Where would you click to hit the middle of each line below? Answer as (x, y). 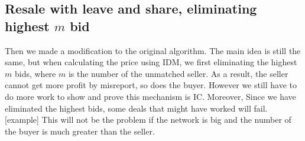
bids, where (35, 73)
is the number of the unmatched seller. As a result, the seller (178, 73)
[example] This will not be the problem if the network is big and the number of (148, 120)
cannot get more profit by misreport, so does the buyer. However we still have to (151, 85)
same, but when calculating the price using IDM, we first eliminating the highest (151, 62)
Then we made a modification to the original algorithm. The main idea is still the (153, 50)
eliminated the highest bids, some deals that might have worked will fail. (136, 108)
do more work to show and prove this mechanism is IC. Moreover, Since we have (150, 96)
